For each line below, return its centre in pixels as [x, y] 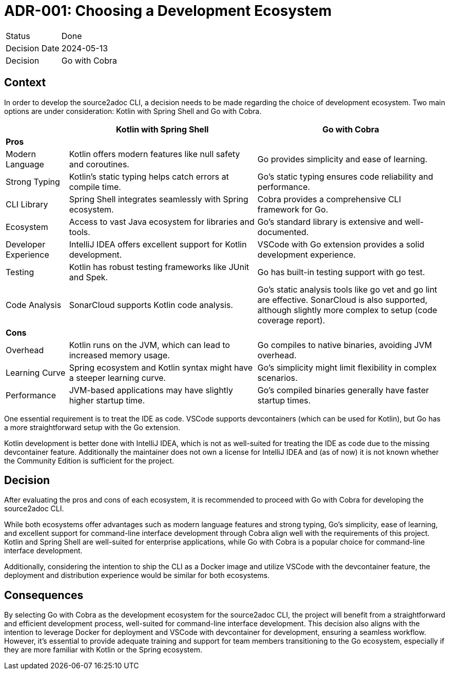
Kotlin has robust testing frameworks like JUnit [159, 267]
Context [25, 83]
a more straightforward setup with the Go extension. [92, 427]
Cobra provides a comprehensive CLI [329, 199]
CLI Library [27, 204]
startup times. [284, 400]
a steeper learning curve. [118, 378]
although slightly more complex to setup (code [347, 310]
